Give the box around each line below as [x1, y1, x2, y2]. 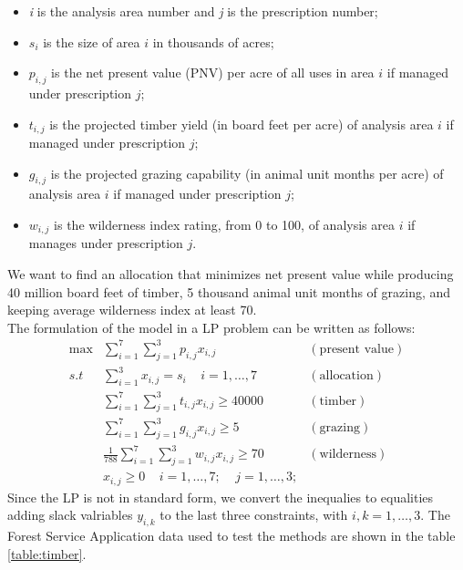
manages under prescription [28, 233, 183, 253]
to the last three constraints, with [159, 505, 348, 524]
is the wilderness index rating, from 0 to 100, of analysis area [54, 215, 395, 234]
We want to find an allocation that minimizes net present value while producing [7, 264, 454, 284]
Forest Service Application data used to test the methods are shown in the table [7, 525, 456, 544]
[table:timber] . [7, 544, 87, 563]
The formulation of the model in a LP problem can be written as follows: [7, 317, 416, 337]
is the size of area [43, 32, 140, 51]
